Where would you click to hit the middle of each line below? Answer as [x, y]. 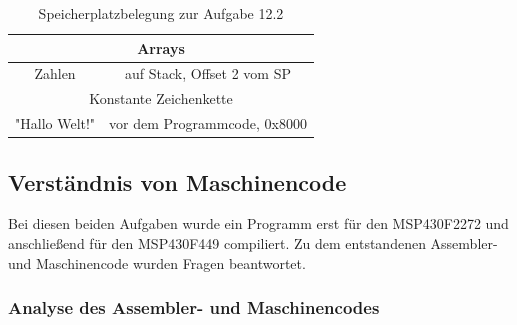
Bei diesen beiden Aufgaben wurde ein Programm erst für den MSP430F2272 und [258, 223]
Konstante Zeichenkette [161, 98]
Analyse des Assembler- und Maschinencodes [194, 307]
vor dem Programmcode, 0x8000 [208, 123]
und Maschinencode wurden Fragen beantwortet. [157, 262]
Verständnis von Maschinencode [177, 181]
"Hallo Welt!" [55, 123]
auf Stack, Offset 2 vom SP [208, 73]
